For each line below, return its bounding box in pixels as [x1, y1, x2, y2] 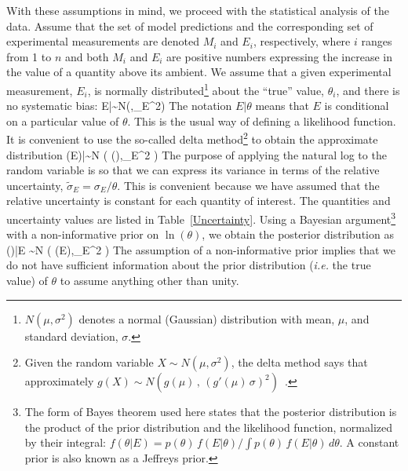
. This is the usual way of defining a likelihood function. [127, 112, 396, 129]
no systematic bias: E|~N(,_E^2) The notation [6, 97, 232, 114]
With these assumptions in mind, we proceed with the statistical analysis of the [6, 2, 389, 18]
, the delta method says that [231, 354, 368, 371]
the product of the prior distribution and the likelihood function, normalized [24, 418, 393, 435]
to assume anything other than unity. [60, 272, 239, 289]
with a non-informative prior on [6, 226, 159, 243]
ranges [361, 33, 392, 49]
